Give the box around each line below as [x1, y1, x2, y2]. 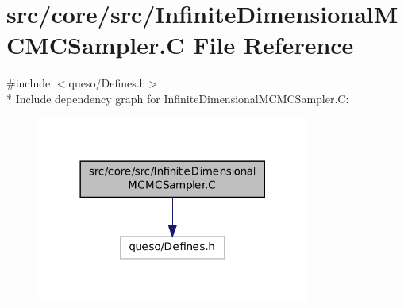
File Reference [193, 29, 354, 61]
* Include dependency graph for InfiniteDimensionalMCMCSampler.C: [6, 90, 349, 106]
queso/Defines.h [68, 75, 146, 91]
